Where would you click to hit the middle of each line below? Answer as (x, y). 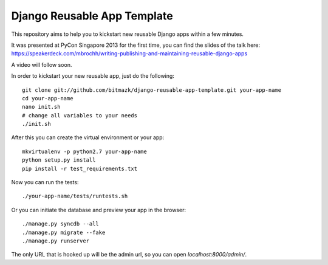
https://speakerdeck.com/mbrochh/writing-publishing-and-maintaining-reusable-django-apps (129, 53)
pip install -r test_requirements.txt (80, 168)
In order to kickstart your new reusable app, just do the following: (93, 76)
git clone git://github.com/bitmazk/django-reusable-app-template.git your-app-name (152, 90)
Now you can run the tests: (45, 182)
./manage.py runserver (56, 241)
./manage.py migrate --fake (64, 232)
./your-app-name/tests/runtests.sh (75, 196)
